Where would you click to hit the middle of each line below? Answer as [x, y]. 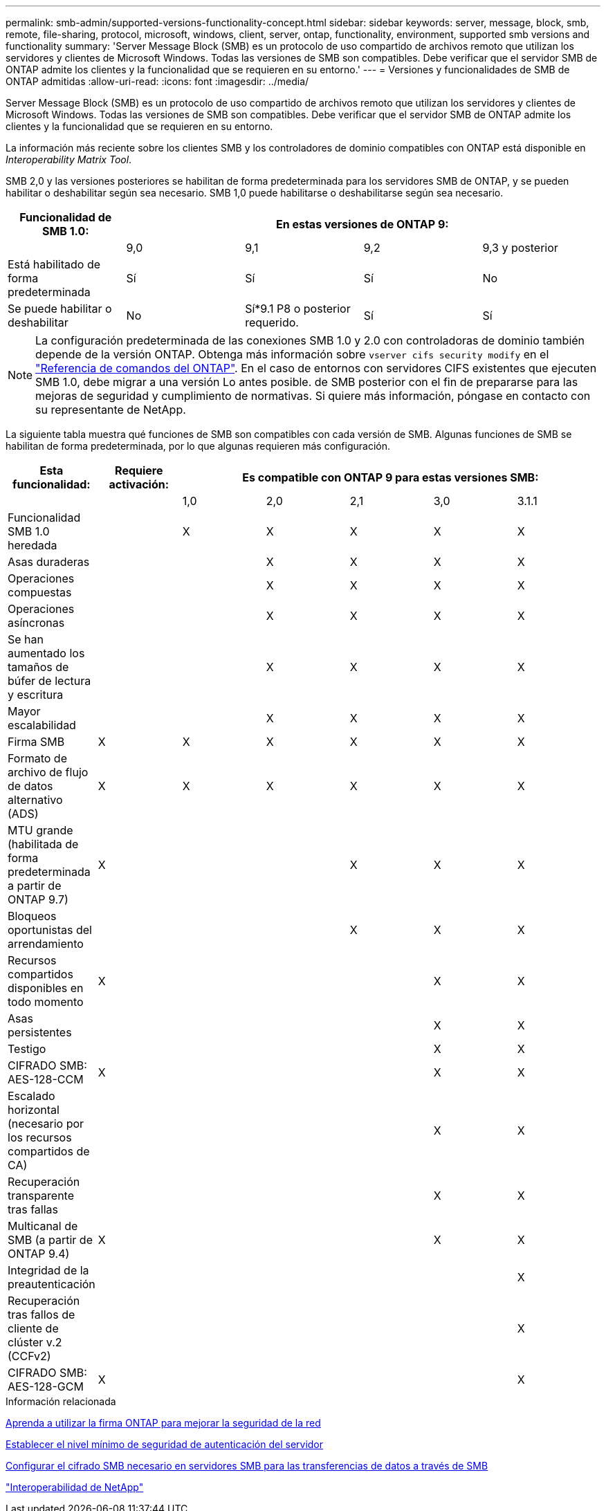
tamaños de [38, 667]
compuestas [40, 592]
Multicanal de [43, 1226]
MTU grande [40, 830]
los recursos [40, 1137]
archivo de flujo [48, 772]
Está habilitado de [54, 264]
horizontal [34, 1110]
